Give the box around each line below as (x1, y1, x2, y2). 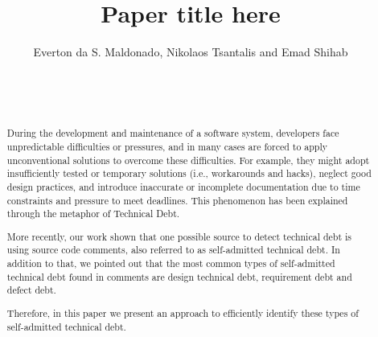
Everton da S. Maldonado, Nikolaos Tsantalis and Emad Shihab (33, 43, 348, 60)
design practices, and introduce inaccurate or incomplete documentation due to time (6, 179, 360, 193)
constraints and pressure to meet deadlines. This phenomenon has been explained (6, 193, 348, 207)
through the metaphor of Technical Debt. (6, 207, 180, 220)
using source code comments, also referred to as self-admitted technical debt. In (6, 243, 340, 257)
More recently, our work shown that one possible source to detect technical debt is (6, 229, 351, 243)
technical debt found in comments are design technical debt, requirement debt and (6, 269, 352, 283)
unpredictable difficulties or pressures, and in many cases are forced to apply (6, 139, 328, 153)
